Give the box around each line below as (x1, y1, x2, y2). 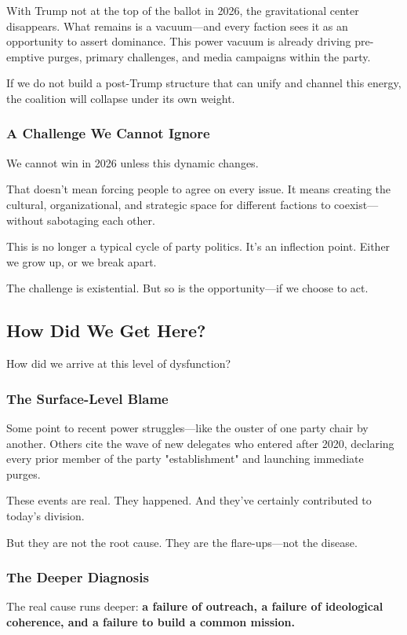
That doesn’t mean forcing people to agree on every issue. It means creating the (6, 181, 391, 197)
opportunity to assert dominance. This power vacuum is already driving (6, 33, 351, 50)
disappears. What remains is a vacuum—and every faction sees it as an (6, 17, 348, 34)
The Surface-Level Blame (6, 388, 169, 408)
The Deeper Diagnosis (6, 567, 149, 587)
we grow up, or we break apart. (6, 253, 157, 270)
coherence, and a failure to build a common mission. (6, 613, 296, 629)
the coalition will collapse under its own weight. (6, 90, 235, 106)
